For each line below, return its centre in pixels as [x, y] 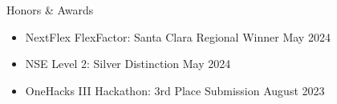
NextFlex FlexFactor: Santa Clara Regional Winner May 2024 [178, 36]
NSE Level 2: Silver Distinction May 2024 [128, 64]
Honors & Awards [50, 10]
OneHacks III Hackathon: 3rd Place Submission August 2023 [175, 90]
